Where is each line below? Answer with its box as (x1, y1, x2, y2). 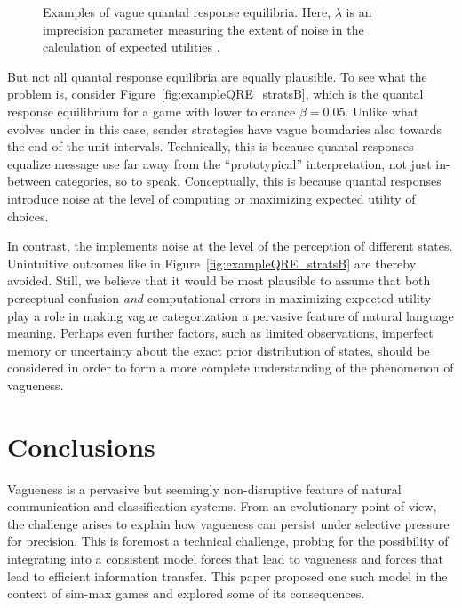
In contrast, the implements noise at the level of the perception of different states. (7, 236, 453, 255)
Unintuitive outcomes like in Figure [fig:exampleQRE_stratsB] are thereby (7, 253, 417, 272)
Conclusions (7, 428, 155, 464)
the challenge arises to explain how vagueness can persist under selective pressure (7, 514, 450, 532)
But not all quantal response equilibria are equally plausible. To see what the (7, 67, 427, 85)
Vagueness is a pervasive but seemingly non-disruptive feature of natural (7, 479, 402, 498)
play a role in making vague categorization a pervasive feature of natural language (7, 306, 454, 324)
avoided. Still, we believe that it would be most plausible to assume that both (7, 271, 431, 290)
